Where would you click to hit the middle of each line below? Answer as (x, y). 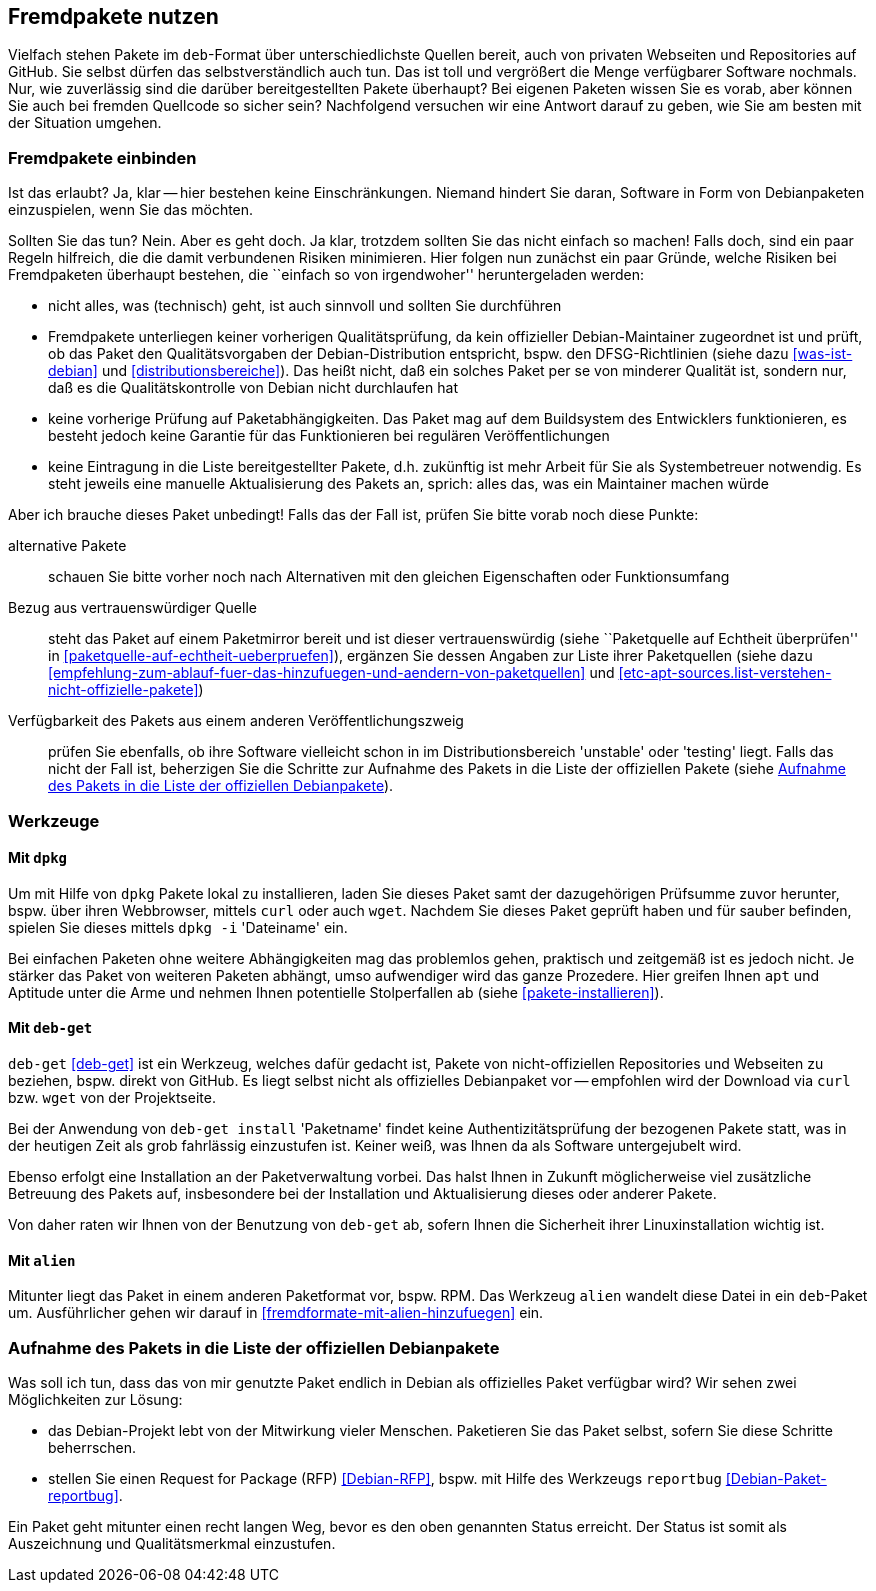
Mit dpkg (37, 858)
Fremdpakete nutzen (113, 16)
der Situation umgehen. (85, 123)
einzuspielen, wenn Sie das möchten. (131, 210)
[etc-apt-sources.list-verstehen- (725, 673)
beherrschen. (92, 1447)
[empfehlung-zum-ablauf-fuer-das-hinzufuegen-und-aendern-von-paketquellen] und (331, 673)
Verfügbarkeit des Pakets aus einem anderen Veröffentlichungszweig (236, 721)
